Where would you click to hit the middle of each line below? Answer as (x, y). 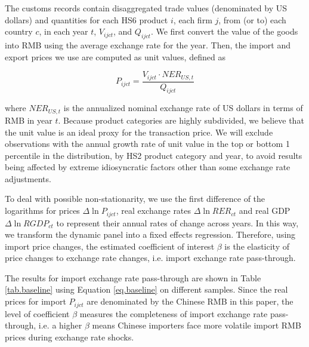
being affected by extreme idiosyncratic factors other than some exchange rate (148, 167)
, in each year (64, 31)
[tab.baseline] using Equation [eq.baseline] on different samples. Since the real (146, 289)
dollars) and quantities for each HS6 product (86, 19)
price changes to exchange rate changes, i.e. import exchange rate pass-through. (150, 258)
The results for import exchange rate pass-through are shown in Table (133, 277)
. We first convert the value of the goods (224, 31)
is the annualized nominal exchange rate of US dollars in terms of (183, 108)
